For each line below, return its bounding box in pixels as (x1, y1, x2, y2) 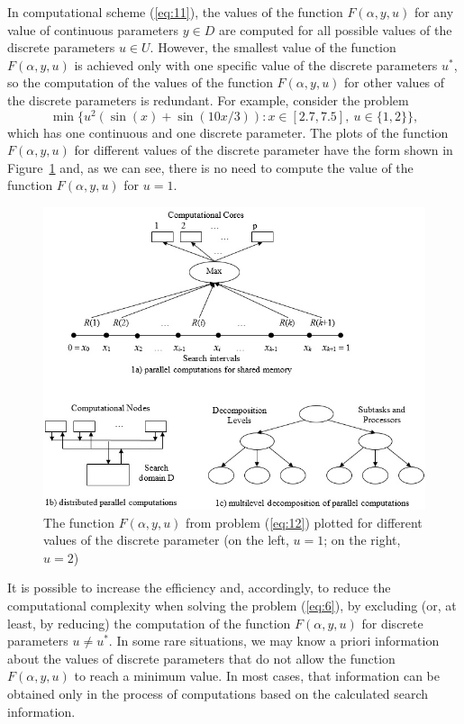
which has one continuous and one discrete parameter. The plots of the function (7, 122, 449, 141)
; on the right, (323, 530, 401, 549)
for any (414, 3, 454, 21)
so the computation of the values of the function (7, 73, 273, 92)
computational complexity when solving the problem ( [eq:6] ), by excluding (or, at (7, 595, 457, 614)
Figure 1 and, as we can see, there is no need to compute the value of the (7, 158, 414, 176)
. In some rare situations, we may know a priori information (108, 631, 440, 650)
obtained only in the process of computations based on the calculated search (7, 683, 429, 702)
